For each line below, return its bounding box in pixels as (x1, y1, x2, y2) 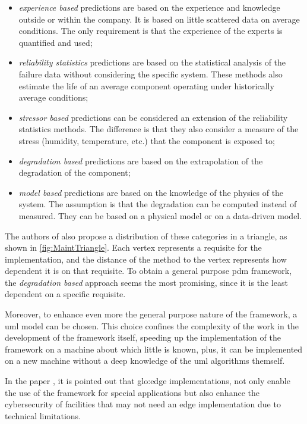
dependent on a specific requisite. (5, 288, 126, 300)
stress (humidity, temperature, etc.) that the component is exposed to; (18, 134, 275, 146)
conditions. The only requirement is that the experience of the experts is (18, 24, 283, 37)
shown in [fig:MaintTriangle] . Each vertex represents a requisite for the (5, 241, 262, 254)
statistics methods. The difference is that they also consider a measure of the (18, 123, 299, 135)
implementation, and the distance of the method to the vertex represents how (5, 252, 287, 265)
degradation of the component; (18, 166, 131, 179)
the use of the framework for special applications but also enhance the (5, 386, 259, 398)
